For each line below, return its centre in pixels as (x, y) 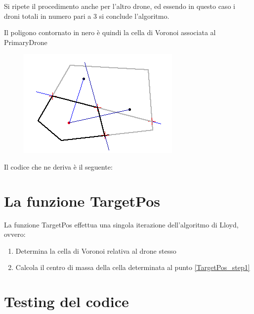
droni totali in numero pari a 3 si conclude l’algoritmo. (87, 16)
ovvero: (15, 234)
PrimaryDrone (26, 42)
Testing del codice (66, 301)
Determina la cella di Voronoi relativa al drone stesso (96, 250)
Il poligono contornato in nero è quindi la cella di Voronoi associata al (110, 32)
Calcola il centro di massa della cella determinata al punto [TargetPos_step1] (133, 267)
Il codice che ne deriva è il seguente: (58, 166)
